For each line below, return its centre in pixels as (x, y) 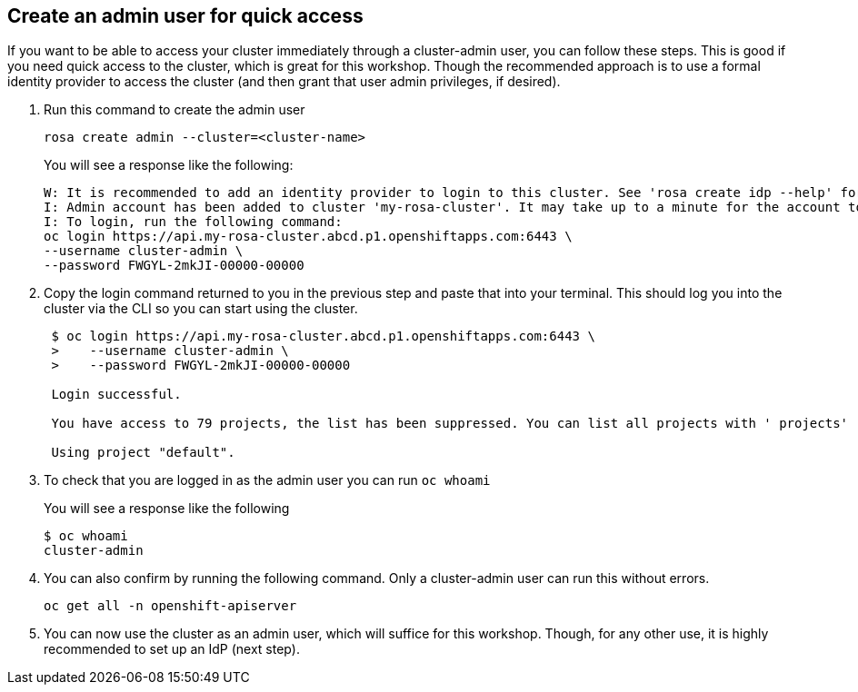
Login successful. (116, 395)
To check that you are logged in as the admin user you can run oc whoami (267, 480)
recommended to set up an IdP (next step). (172, 649)
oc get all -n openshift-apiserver (170, 606)
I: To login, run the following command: (193, 222)
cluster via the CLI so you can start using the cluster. (201, 309)
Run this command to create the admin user (175, 110)
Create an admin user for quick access (185, 16)
